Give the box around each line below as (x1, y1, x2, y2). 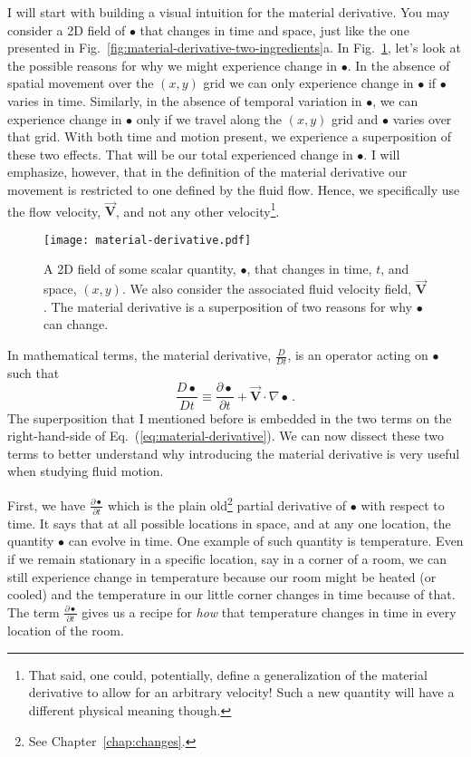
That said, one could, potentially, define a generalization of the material (28, 665, 428, 684)
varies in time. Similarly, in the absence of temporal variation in (7, 91, 362, 110)
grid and (331, 109, 379, 128)
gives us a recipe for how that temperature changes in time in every (82, 602, 457, 621)
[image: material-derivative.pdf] (43, 233, 252, 247)
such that (7, 363, 60, 382)
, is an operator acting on (287, 345, 428, 364)
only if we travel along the (136, 109, 283, 128)
